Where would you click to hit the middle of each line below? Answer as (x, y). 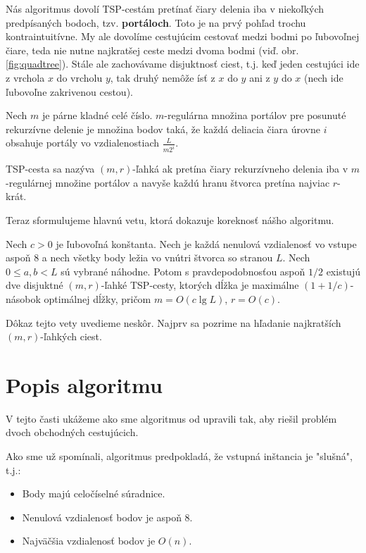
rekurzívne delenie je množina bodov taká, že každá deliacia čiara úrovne (163, 129)
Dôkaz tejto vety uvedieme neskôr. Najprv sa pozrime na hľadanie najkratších (173, 322)
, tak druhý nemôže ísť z (163, 77)
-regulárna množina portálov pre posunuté (255, 115)
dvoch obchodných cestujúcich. (72, 432)
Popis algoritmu (84, 384)
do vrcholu (80, 77)
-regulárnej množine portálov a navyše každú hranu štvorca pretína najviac (168, 182)
